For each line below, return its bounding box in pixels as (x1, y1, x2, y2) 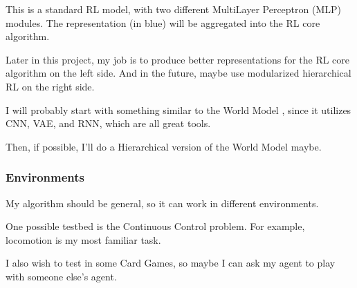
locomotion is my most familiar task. (6, 232, 161, 247)
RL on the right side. (6, 79, 95, 93)
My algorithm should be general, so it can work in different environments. (6, 195, 319, 210)
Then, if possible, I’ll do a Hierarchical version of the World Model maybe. (6, 139, 322, 153)
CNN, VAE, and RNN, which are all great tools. (6, 116, 211, 131)
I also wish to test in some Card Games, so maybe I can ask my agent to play (6, 256, 336, 270)
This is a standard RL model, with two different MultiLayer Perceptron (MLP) (6, 2, 341, 16)
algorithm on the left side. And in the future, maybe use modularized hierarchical (6, 66, 351, 80)
